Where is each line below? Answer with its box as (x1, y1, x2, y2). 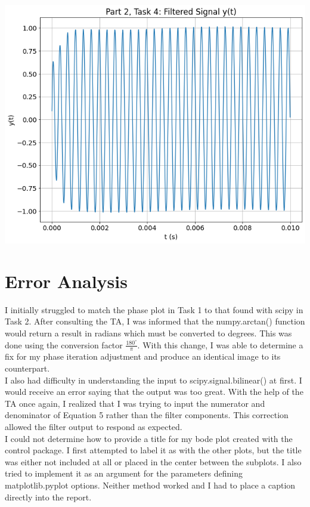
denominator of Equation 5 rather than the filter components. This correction (5, 409, 289, 421)
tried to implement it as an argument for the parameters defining (5, 467, 243, 480)
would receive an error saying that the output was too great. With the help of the (5, 385, 303, 398)
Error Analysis (5, 268, 128, 293)
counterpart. (5, 361, 50, 374)
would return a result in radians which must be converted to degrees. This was (5, 326, 292, 339)
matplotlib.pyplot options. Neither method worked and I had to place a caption (5, 478, 296, 491)
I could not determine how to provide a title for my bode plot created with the (5, 432, 293, 444)
